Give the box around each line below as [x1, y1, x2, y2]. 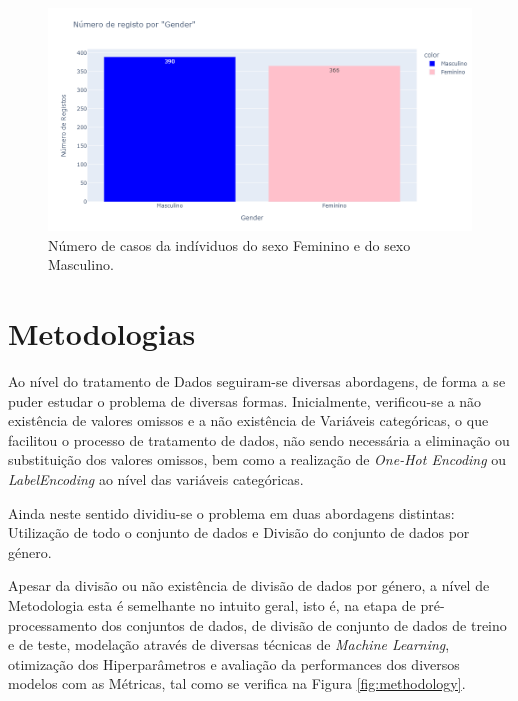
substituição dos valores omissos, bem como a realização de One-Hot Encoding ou [8, 449, 507, 470]
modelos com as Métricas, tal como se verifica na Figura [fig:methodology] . [8, 673, 466, 694]
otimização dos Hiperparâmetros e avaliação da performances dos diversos [8, 653, 460, 674]
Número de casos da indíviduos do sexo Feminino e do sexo [48, 234, 411, 255]
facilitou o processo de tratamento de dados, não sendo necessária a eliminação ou [8, 429, 510, 450]
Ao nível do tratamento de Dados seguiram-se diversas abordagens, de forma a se [8, 370, 506, 391]
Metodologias [8, 313, 196, 354]
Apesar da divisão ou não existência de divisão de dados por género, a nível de [8, 575, 490, 596]
